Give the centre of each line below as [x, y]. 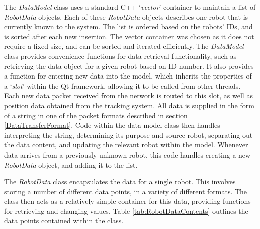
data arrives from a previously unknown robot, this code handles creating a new [127, 154]
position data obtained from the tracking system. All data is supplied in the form [129, 105]
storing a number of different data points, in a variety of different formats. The [126, 191]
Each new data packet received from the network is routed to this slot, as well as [128, 95]
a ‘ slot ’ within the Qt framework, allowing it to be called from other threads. [122, 85]
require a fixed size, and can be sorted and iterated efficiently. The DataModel [124, 46]
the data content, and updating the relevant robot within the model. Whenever [126, 145]
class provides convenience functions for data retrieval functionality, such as [120, 56]
